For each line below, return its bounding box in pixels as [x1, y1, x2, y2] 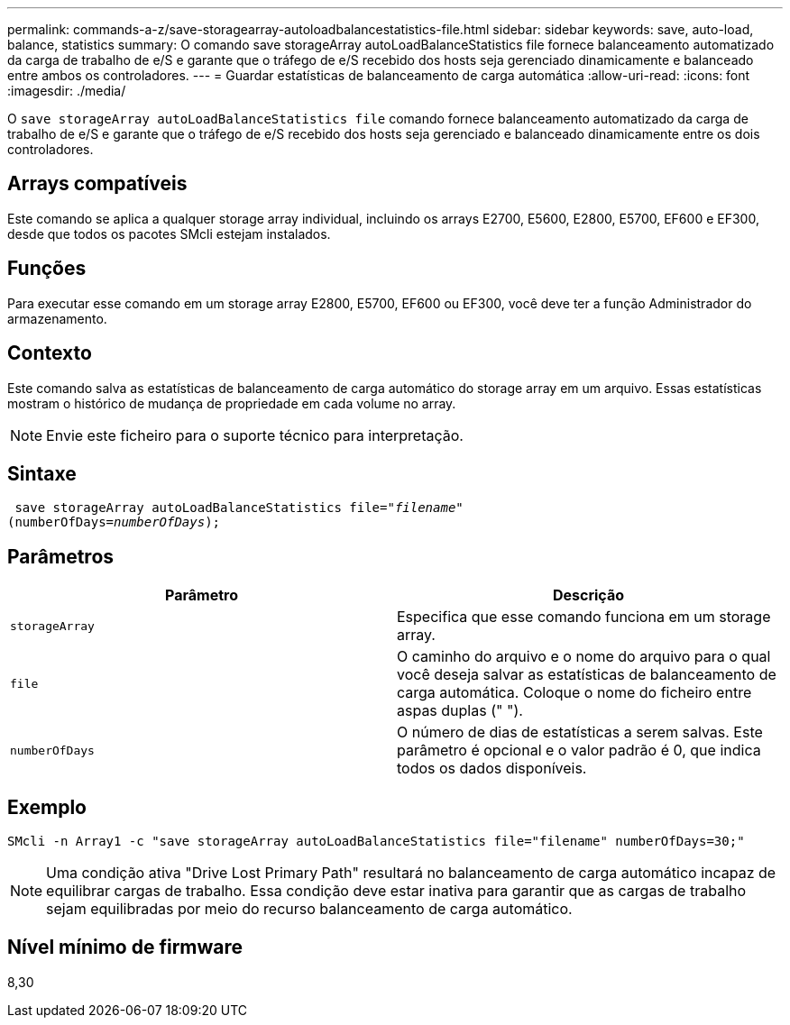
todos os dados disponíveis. [397, 759, 587, 778]
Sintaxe [7, 462, 77, 485]
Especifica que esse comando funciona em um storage [397, 608, 771, 627]
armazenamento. [7, 310, 107, 326]
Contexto [7, 342, 92, 365]
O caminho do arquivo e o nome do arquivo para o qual [397, 647, 771, 666]
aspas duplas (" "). [397, 701, 523, 720]
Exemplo [7, 795, 87, 819]
